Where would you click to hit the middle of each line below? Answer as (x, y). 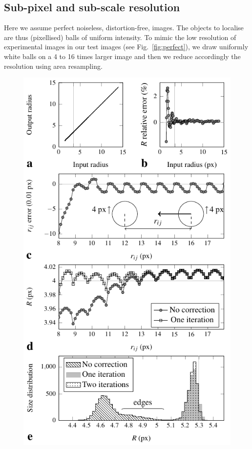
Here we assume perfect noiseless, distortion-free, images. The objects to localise (124, 28)
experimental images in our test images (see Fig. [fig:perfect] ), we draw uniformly (126, 47)
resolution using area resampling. (53, 66)
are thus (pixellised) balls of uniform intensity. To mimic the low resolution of (120, 37)
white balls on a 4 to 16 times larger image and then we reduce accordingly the (122, 56)
